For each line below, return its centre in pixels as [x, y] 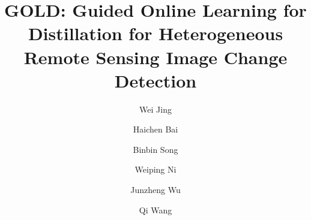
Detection [155, 80]
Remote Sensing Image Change [155, 57]
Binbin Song [155, 149]
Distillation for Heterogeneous [155, 33]
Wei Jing [155, 109]
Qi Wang [155, 210]
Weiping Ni [155, 169]
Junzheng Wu [155, 190]
